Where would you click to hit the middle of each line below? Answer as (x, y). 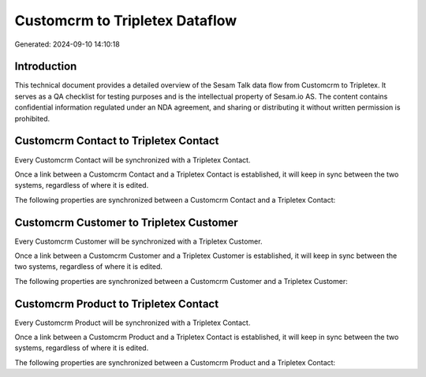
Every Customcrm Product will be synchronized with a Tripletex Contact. (133, 323)
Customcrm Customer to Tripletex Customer (126, 222)
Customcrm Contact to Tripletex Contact (117, 141)
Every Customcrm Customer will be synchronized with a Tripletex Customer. (138, 241)
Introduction (46, 67)
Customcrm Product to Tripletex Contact (117, 304)
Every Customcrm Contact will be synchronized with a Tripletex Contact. (133, 160)
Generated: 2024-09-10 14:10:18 (67, 44)
